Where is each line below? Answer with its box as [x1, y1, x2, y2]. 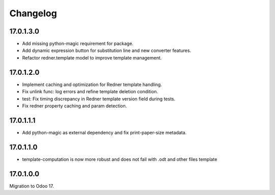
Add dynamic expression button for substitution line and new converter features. [22, 47, 191, 53]
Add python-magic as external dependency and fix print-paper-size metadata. [22, 129, 187, 135]
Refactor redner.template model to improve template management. [22, 54, 162, 61]
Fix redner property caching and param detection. [22, 102, 127, 109]
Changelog [9, 8, 57, 19]
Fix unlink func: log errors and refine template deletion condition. [22, 89, 158, 95]
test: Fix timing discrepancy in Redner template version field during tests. [22, 96, 176, 102]
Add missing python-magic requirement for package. [22, 41, 133, 47]
